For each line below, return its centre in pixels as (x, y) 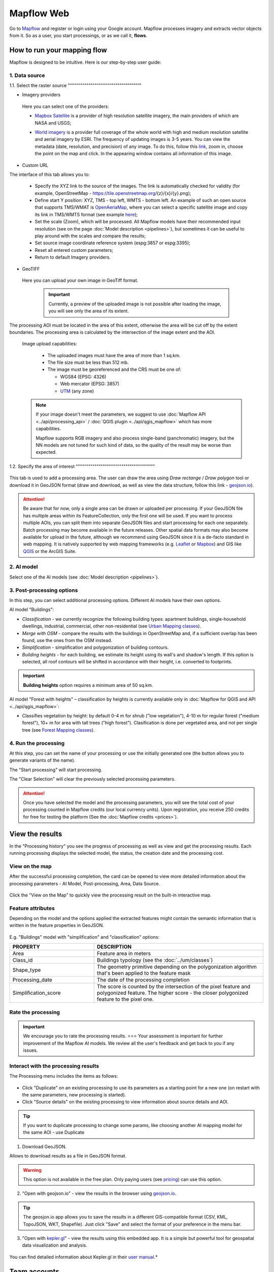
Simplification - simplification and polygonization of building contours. (95, 647)
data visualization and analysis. (55, 1245)
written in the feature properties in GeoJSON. (57, 926)
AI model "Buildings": (32, 610)
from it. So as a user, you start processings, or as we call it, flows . (78, 35)
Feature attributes (32, 908)
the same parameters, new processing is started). (74, 1094)
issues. (30, 1050)
